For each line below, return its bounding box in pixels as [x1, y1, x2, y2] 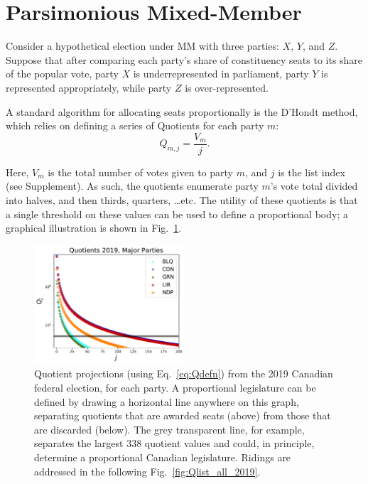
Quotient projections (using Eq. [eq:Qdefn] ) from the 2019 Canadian [34, 366, 333, 381]
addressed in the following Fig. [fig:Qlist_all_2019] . [34, 463, 261, 478]
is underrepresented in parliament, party [133, 66, 309, 81]
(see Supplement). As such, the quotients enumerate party [6, 178, 259, 193]
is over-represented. [185, 80, 269, 95]
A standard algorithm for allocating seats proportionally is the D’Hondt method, [6, 104, 358, 119]
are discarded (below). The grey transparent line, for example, [34, 421, 305, 436]
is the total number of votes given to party [48, 164, 233, 179]
